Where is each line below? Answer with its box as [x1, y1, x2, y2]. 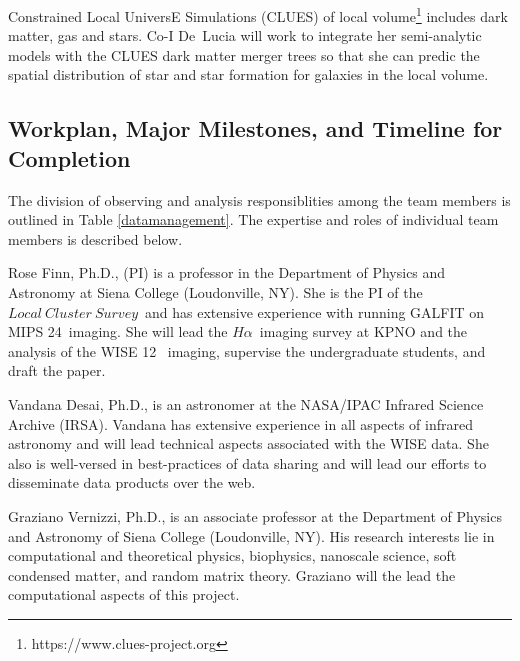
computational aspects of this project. [8, 584, 240, 605]
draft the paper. [8, 360, 106, 381]
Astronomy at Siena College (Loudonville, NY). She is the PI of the [8, 282, 423, 302]
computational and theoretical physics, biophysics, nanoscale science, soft [8, 545, 457, 566]
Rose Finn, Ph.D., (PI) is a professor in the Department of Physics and [8, 262, 446, 283]
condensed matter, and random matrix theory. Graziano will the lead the [8, 564, 456, 585]
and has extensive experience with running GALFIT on [145, 301, 485, 322]
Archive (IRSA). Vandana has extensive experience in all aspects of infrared [8, 413, 473, 434]
